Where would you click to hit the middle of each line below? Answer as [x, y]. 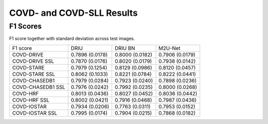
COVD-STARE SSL [34, 74]
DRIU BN [125, 48]
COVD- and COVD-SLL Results [73, 13]
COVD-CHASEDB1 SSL [39, 87]
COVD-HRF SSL [31, 100]
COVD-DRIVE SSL [33, 61]
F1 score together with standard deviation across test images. [72, 39]
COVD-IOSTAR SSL [35, 113]
